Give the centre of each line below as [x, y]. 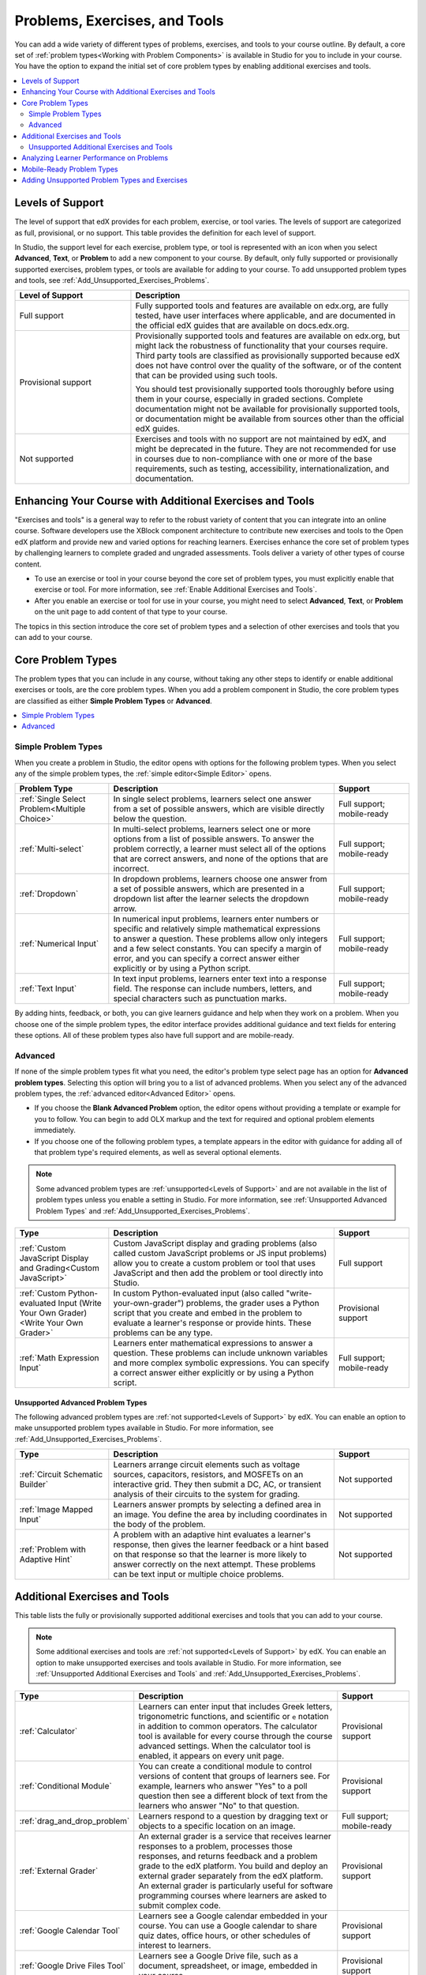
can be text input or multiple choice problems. [198, 1574]
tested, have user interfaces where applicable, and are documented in [265, 316]
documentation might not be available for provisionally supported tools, [267, 409]
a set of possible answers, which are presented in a [209, 889]
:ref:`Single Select [52, 799]
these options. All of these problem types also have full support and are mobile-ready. [155, 1036]
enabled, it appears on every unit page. [211, 1755]
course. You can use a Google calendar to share [228, 1925]
